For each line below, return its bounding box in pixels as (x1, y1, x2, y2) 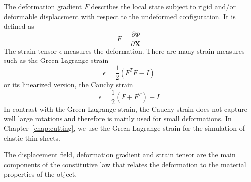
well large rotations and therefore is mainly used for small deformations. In (4, 113, 232, 123)
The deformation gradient (4, 1, 82, 11)
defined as (4, 21, 34, 31)
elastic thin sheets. (4, 132, 60, 143)
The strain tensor (4, 45, 57, 56)
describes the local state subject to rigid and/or (91, 1, 236, 11)
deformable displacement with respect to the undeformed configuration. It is (4, 11, 236, 21)
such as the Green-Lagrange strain (4, 55, 109, 65)
